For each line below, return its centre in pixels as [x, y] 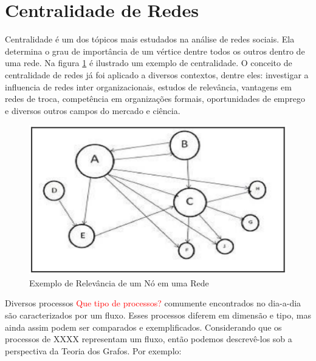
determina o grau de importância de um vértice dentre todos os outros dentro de [155, 51]
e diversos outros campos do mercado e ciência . [93, 110]
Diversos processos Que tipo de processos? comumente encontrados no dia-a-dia [153, 303]
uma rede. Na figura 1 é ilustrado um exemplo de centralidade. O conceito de [149, 63]
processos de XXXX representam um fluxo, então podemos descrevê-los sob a [149, 339]
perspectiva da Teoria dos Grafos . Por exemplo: [93, 350]
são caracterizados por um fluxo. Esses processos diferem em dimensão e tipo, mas [158, 315]
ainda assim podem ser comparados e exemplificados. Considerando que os [143, 327]
